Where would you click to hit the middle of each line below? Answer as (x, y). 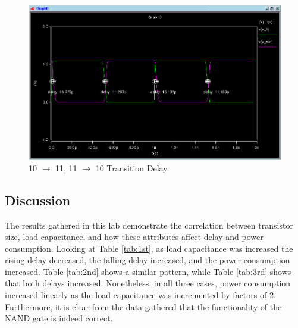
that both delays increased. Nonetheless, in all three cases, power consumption (148, 283)
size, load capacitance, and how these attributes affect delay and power (134, 237)
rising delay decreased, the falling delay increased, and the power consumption (148, 260)
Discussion (38, 200)
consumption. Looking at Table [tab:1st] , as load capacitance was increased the (149, 248)
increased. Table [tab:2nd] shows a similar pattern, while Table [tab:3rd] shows (148, 271)
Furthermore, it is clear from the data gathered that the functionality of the (143, 306)
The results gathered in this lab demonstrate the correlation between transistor (149, 225)
